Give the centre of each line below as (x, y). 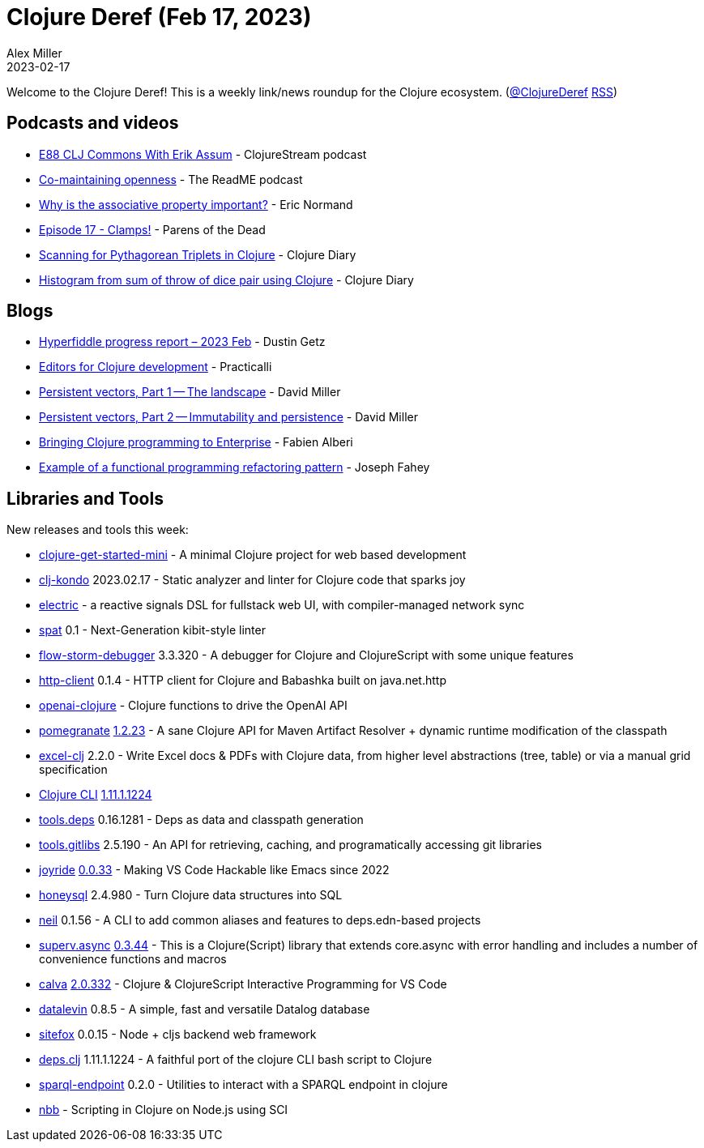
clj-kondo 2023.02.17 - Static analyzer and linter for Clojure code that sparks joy (252, 580)
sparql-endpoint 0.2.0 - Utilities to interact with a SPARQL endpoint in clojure (243, 1085)
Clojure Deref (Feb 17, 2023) (159, 17)
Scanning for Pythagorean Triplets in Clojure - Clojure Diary (198, 254)
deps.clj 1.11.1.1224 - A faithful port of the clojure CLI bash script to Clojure (236, 1060)
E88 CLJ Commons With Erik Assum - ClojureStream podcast (203, 154)
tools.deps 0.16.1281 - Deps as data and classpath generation (201, 820)
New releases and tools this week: (98, 530)
